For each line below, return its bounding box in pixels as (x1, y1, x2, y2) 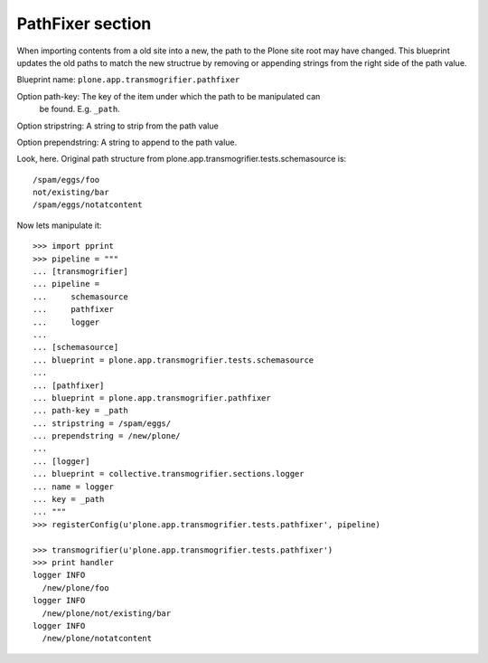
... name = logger (33, 481, 115, 492)
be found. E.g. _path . (39, 104, 121, 115)
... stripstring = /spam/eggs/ (33, 418, 172, 429)
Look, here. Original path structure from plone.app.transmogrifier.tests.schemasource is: (16, 154, 347, 165)
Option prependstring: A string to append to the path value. (16, 137, 238, 147)
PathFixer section (16, 14, 152, 33)
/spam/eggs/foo (33, 175, 100, 185)
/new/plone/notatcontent (42, 633, 153, 644)
